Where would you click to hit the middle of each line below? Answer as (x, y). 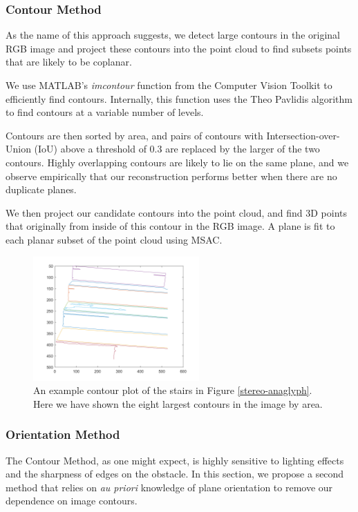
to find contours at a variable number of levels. (105, 112)
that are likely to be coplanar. (69, 62)
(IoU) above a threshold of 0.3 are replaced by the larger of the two (177, 149)
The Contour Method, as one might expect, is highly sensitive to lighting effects (175, 460)
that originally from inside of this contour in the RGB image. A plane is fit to (170, 226)
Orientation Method (63, 434)
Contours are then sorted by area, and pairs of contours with (134, 135)
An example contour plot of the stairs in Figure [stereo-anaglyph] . (173, 390)
